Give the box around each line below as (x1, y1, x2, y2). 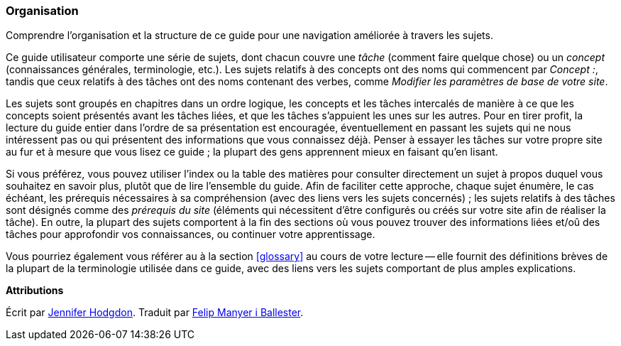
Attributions (6, 284, 64, 297)
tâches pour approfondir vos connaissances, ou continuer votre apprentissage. (6, 228, 375, 241)
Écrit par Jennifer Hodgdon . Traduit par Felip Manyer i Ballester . (6, 306, 304, 319)
